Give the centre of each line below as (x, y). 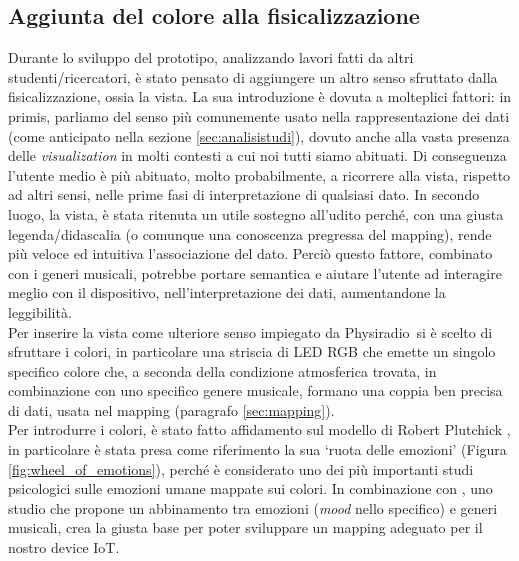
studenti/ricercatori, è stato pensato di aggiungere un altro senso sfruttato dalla (253, 76)
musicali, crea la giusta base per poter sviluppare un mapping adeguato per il (245, 527)
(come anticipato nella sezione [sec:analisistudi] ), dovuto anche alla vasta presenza (259, 135)
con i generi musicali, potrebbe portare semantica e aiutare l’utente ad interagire (255, 272)
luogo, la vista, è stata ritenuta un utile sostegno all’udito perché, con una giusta (256, 213)
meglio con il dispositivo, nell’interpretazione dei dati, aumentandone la (227, 292)
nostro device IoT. (64, 547)
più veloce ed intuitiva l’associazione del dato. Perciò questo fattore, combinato (250, 253)
